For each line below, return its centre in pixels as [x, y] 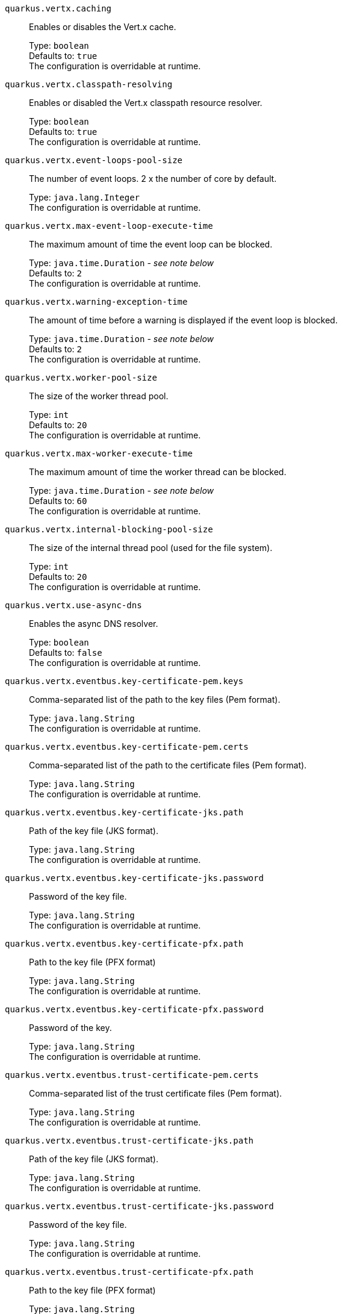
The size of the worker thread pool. [99, 396]
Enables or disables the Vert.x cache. [103, 27]
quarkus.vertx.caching [58, 8]
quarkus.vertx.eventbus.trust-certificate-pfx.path [129, 1272]
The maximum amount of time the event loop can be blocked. [151, 244]
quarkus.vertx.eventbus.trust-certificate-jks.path [129, 1141]
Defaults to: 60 [58, 501]
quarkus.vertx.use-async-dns [73, 605]
